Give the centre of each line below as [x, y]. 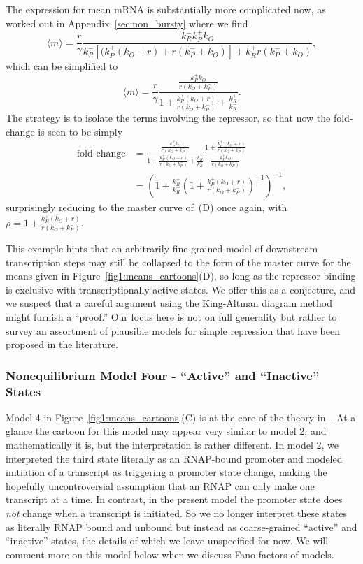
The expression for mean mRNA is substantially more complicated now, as [166, 9]
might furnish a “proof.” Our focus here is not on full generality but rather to [171, 316]
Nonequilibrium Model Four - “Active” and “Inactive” [163, 375]
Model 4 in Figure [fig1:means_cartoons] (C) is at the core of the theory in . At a [181, 417]
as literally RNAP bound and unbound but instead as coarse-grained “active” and [181, 527]
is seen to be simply [80, 131]
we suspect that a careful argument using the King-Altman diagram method [169, 303]
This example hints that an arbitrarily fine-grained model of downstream [162, 248]
